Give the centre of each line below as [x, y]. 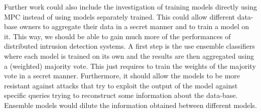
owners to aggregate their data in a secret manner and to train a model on [135, 26]
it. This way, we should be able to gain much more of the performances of [117, 36]
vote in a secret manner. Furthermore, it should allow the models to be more [122, 76]
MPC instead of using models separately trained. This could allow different [119, 16]
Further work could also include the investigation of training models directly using [130, 7]
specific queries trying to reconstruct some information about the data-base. [121, 95]
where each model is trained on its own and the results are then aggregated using [129, 55]
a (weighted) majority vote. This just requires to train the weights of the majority [130, 66]
